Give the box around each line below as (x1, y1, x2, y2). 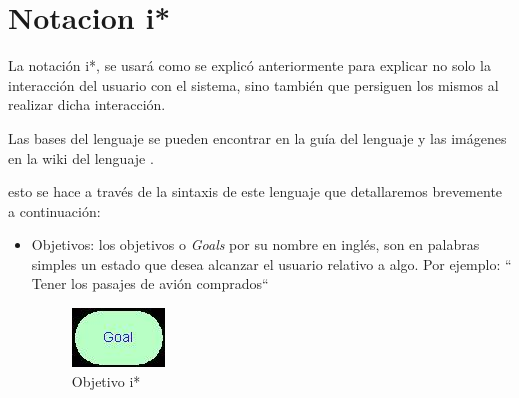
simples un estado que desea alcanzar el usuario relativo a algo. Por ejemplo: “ (31, 253, 512, 274)
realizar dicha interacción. (8, 94, 166, 115)
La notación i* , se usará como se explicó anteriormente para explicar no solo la (8, 55, 491, 76)
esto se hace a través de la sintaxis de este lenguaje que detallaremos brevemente (8, 181, 503, 202)
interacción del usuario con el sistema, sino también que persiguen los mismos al (8, 74, 499, 95)
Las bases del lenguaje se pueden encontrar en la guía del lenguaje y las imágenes (8, 127, 507, 148)
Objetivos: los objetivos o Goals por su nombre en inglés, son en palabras (31, 234, 480, 255)
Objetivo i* (71, 370, 141, 391)
